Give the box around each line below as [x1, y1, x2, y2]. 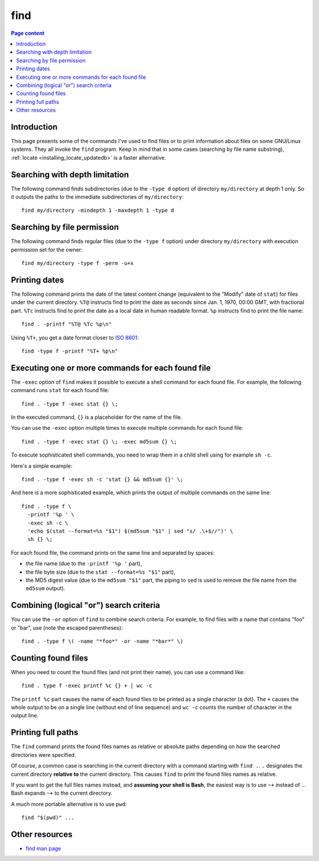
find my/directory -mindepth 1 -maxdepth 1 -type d [21, 207, 174, 214]
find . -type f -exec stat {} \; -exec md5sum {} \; [21, 438, 177, 445]
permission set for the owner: [11, 246, 83, 253]
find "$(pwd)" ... [21, 814, 75, 821]
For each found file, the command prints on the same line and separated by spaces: [11, 549, 215, 556]
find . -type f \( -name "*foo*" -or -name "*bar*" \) [21, 638, 184, 645]
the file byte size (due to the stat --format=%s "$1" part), [25, 568, 175, 575]
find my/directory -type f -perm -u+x [21, 260, 134, 267]
